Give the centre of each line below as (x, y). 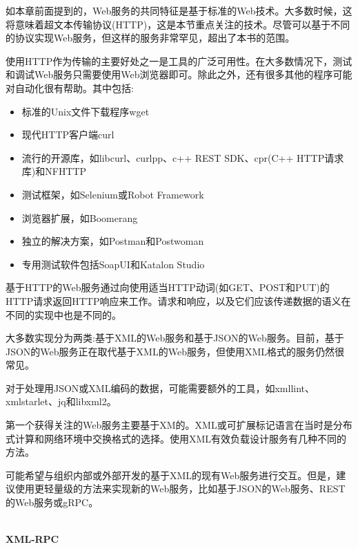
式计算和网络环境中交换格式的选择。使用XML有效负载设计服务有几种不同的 (176, 438)
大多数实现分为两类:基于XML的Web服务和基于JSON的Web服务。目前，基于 (175, 338)
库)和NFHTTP (54, 171)
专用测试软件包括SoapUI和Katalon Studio (113, 264)
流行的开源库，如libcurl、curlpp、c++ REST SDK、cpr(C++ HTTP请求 (183, 157)
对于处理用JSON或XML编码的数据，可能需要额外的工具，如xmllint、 (160, 388)
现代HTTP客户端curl (68, 134)
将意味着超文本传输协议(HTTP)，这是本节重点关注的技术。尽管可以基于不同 (178, 24)
